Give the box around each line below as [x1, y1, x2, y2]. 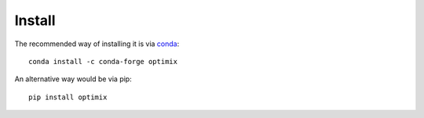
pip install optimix [28, 92, 108, 102]
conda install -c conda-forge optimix [28, 57, 178, 66]
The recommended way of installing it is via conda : [14, 39, 180, 48]
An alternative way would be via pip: [14, 74, 133, 84]
